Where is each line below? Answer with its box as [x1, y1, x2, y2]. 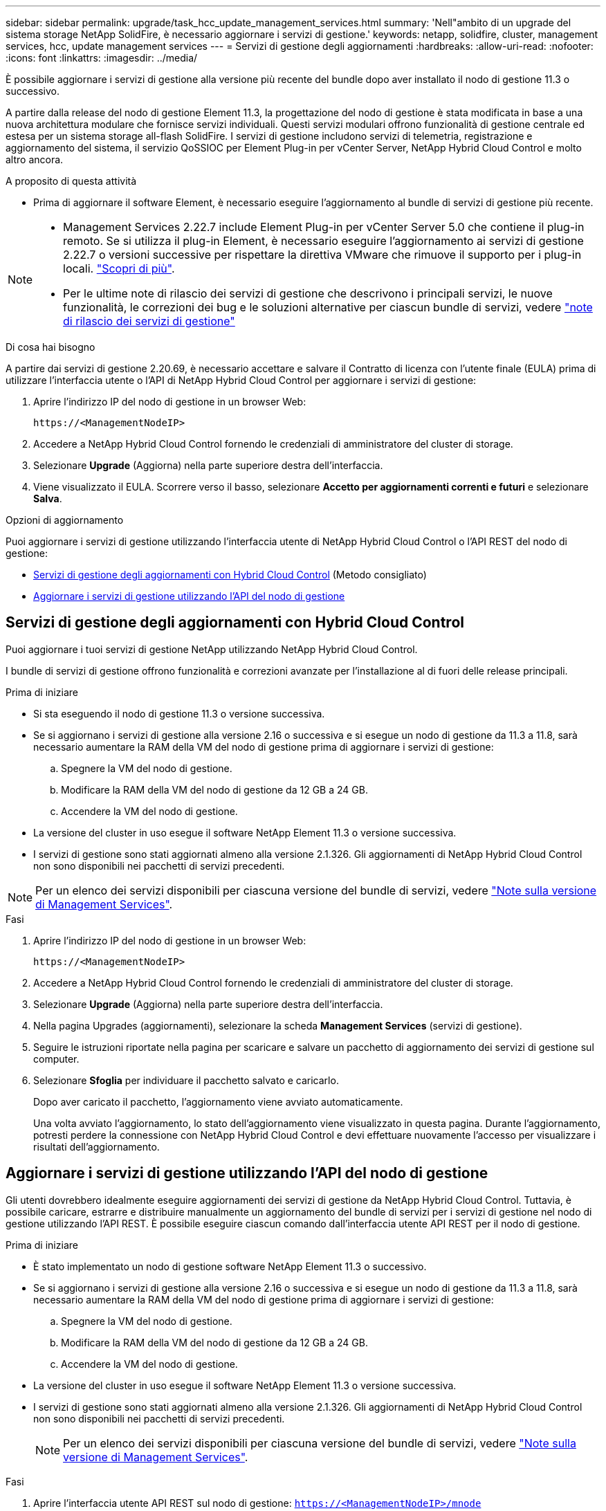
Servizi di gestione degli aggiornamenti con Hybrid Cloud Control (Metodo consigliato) [33, 569, 427, 580]
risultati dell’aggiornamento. [33, 1140, 160, 1153]
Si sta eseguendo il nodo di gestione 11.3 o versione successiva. [33, 707, 325, 720]
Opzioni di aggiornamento [6, 514, 124, 526]
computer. [33, 1052, 80, 1065]
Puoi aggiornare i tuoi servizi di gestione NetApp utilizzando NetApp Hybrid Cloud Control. [6, 643, 418, 655]
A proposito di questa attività [6, 175, 137, 187]
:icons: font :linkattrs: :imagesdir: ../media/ [6, 52, 198, 64]
